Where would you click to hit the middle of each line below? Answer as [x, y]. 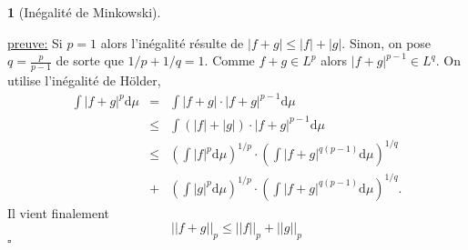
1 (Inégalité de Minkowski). [84, 12]
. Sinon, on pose [387, 42]
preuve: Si [35, 42]
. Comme [229, 60]
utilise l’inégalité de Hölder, [84, 80]
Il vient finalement [58, 212]
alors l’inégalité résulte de [172, 42]
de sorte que [90, 60]
